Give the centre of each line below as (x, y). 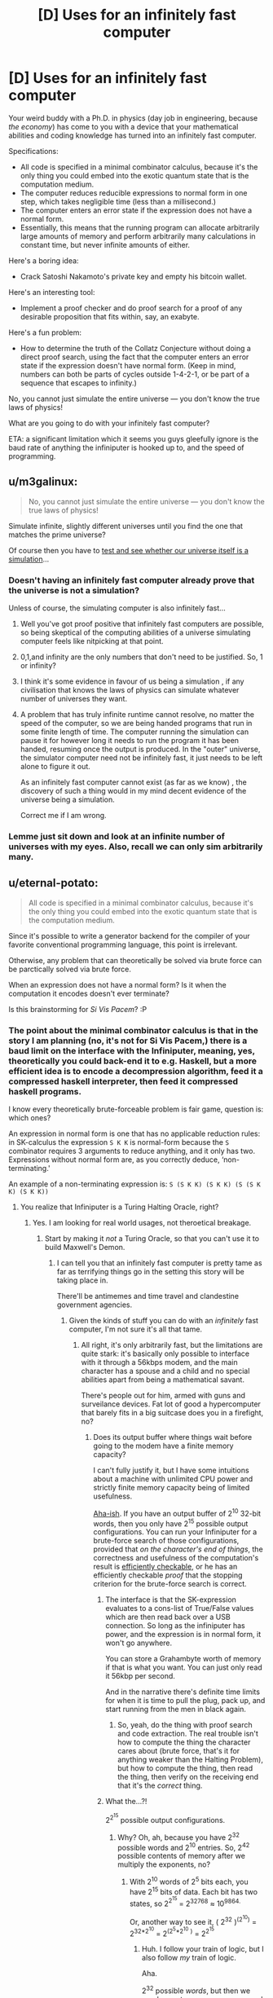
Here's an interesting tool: (52, 292)
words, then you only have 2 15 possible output (171, 1523)
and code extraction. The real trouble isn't (188, 1734)
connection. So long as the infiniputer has (176, 1626)
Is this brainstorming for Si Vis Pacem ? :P (78, 1009)
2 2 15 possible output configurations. (165, 1818)
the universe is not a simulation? (74, 590)
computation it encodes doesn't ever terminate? (89, 993)
